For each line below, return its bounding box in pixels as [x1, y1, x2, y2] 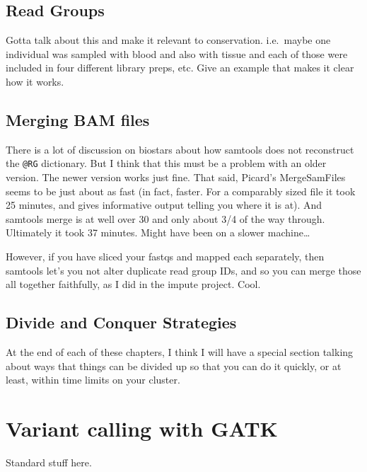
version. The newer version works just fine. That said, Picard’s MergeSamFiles [6, 170, 346, 185]
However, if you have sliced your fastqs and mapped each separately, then [6, 249, 325, 263]
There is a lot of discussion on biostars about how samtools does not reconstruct [6, 142, 354, 156]
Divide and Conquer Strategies [6, 311, 237, 333]
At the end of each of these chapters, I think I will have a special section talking [6, 344, 354, 359]
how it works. [6, 74, 64, 88]
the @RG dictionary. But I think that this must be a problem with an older [6, 156, 327, 171]
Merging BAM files [6, 108, 150, 130]
